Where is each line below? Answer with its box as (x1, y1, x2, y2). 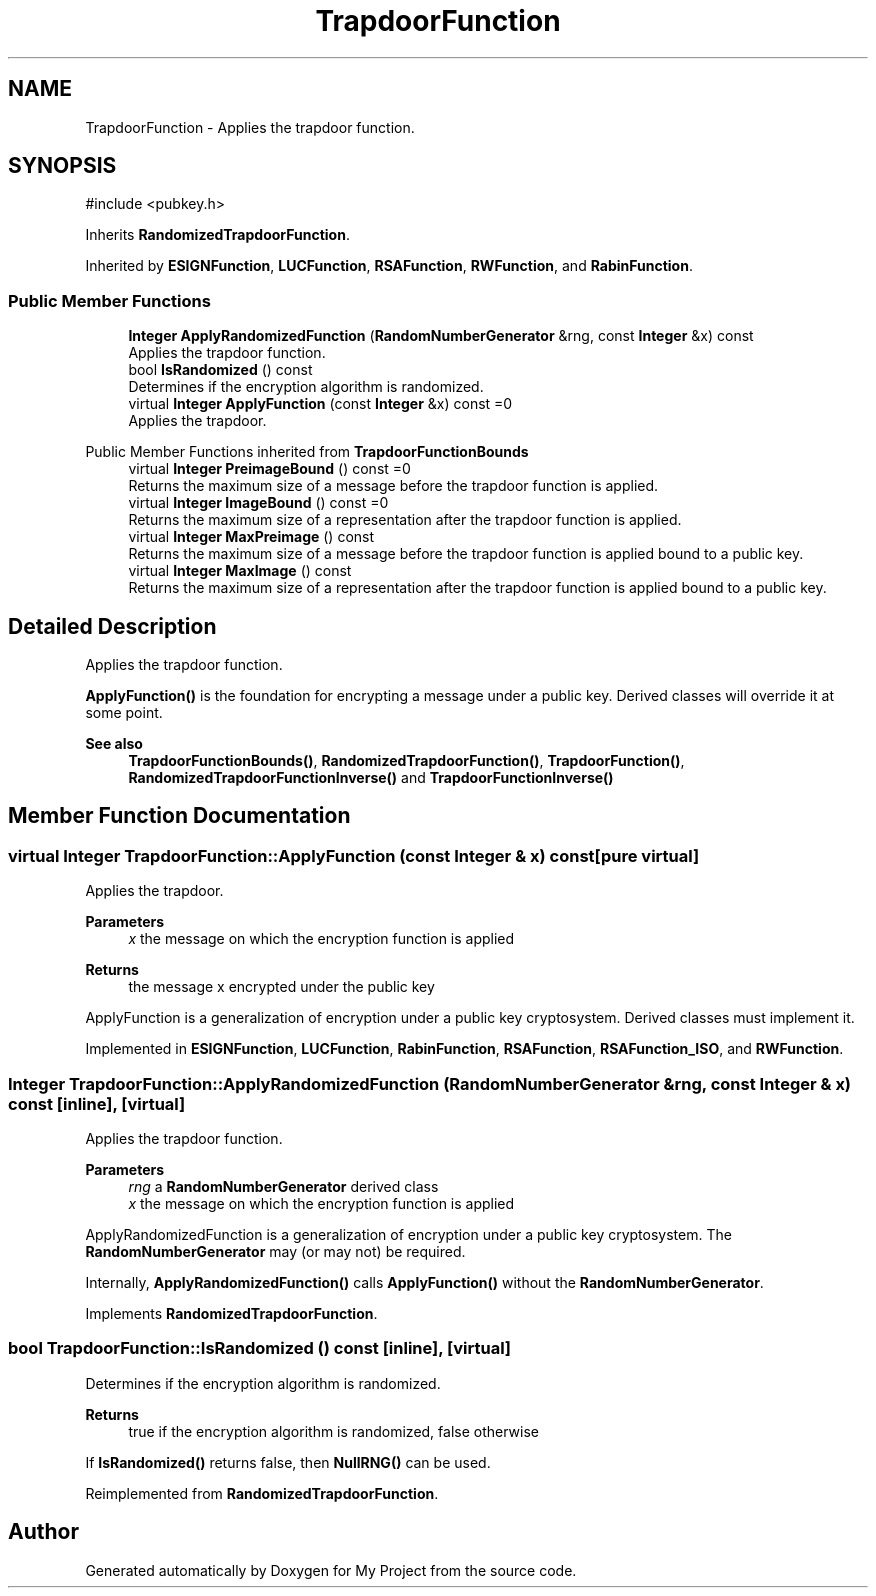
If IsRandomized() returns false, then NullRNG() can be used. (85, 1453, 491, 1471)
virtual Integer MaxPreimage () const (128, 528, 375, 546)
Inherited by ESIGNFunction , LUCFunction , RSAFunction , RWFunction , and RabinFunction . (85, 257, 693, 275)
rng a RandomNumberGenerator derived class (128, 1178, 439, 1195)
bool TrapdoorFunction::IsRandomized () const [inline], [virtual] (8, 1338, 512, 1359)
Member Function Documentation (8, 803, 351, 829)
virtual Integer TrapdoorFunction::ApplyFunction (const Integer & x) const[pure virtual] (8, 845, 700, 866)
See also (85, 735, 143, 753)
